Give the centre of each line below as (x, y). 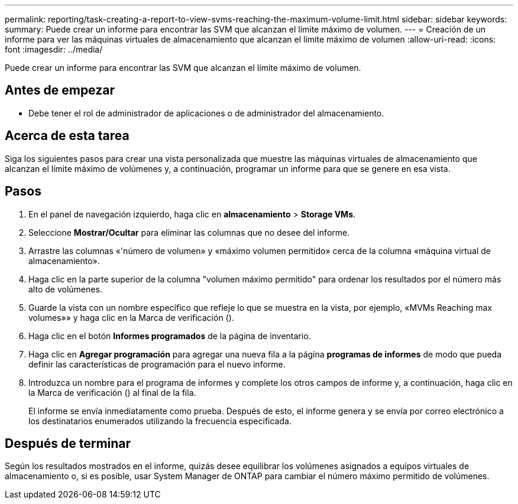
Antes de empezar (60, 90)
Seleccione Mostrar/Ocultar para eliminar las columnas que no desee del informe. (189, 232)
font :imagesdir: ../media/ (54, 49)
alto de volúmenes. (65, 289)
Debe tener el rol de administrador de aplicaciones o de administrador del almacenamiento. (206, 113)
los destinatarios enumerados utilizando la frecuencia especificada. (160, 421)
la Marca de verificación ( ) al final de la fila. (112, 392)
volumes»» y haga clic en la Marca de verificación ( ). (131, 317)
